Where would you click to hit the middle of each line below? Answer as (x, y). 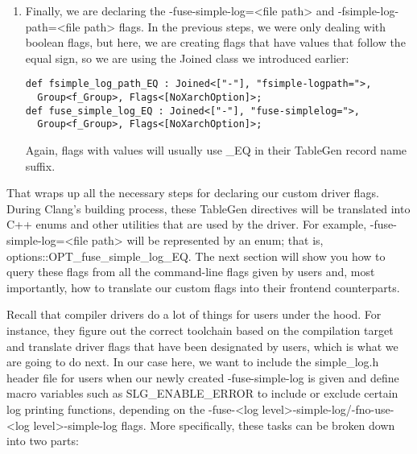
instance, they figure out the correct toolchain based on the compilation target (200, 330)
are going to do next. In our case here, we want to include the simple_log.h (193, 362)
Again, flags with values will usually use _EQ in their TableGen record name (216, 150)
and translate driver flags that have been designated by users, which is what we (202, 346)
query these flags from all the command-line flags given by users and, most (191, 272)
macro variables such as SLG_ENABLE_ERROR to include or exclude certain (202, 393)
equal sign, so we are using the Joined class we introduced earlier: (187, 58)
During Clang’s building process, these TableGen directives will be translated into (208, 208)
